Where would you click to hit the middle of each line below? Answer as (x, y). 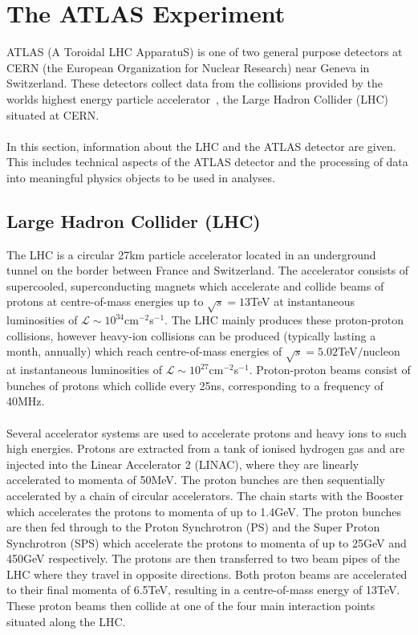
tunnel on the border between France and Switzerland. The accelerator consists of (208, 270)
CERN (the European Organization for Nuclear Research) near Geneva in (188, 67)
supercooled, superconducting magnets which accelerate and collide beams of (195, 285)
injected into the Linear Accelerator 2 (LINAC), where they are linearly (183, 464)
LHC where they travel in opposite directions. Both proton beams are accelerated (207, 574)
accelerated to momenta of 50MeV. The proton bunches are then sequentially (196, 480)
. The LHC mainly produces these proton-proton (284, 320)
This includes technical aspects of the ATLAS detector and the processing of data (207, 162)
